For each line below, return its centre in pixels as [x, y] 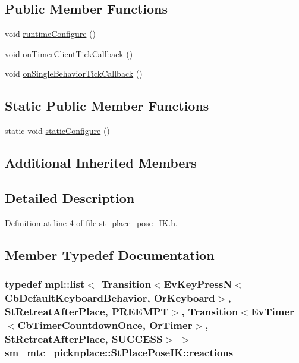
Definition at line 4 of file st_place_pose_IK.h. [91, 222]
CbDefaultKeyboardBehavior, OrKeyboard [110, 297]
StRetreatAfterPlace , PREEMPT [87, 311]
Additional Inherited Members [101, 163]
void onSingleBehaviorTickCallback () [74, 73]
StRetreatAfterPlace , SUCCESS [84, 338]
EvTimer [273, 311]
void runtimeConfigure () [50, 34]
